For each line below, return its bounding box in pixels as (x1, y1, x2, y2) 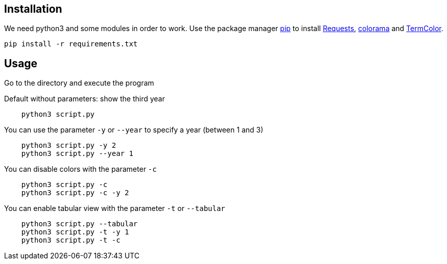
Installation (4, 3, 62, 15)
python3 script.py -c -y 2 (21, 189, 129, 197)
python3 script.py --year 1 (21, 149, 133, 158)
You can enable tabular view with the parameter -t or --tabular (4, 204, 225, 213)
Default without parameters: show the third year (4, 94, 165, 103)
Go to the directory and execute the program (4, 78, 154, 88)
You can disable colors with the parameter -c (4, 165, 157, 174)
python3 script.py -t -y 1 (21, 228, 129, 236)
